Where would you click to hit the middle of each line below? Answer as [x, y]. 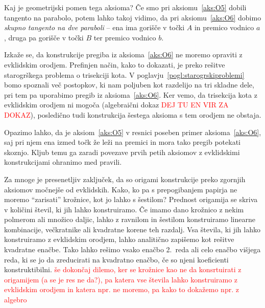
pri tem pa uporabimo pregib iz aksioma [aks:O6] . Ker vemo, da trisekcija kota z [131, 94]
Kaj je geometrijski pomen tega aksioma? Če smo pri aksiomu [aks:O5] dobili [125, 7]
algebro [16, 300]
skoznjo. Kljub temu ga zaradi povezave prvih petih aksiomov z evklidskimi [122, 152]
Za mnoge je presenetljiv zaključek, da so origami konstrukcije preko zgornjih [125, 179]
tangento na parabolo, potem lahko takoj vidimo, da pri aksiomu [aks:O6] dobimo [133, 17]
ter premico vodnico [125, 37]
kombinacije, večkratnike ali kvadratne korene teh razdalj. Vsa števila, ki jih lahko [132, 229]
